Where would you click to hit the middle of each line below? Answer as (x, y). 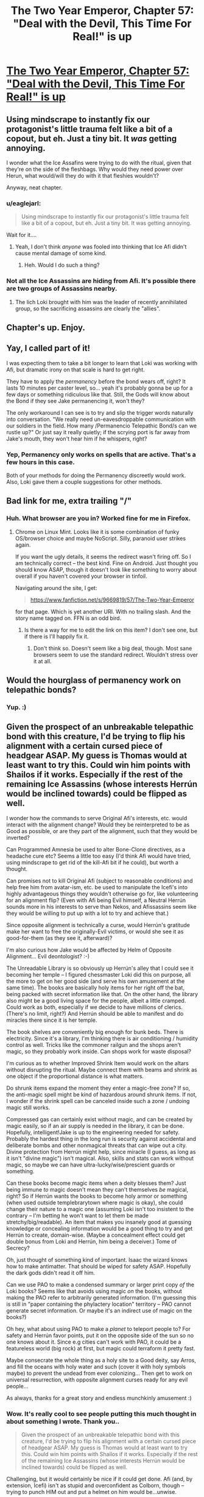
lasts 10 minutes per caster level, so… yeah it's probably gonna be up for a (100, 388)
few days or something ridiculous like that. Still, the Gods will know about (98, 394)
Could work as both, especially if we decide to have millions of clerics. (94, 1007)
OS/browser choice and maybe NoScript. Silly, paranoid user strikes (100, 538)
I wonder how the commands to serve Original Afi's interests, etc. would (97, 818)
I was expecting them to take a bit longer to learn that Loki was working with (102, 363)
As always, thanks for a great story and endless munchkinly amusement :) (99, 1398)
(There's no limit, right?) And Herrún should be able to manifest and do (95, 1013)
